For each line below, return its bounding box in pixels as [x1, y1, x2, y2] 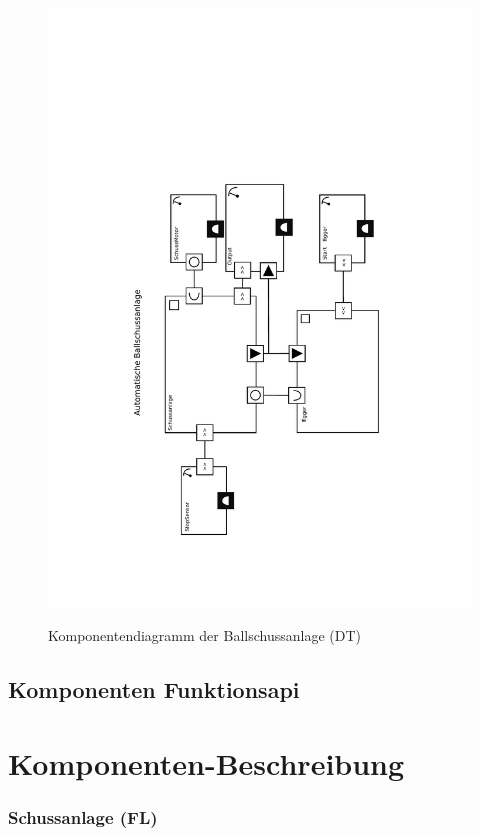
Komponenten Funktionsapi [8, 674, 300, 705]
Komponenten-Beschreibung [8, 742, 405, 783]
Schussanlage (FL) [8, 804, 158, 829]
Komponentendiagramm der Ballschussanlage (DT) [48, 625, 361, 646]
